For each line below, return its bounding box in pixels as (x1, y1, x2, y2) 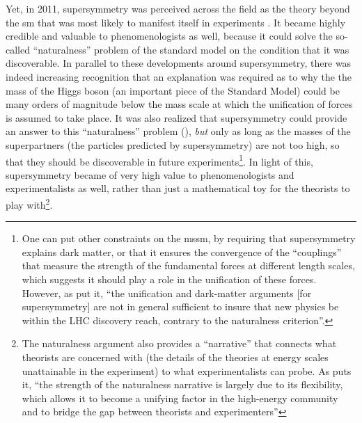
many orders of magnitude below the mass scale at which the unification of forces (6, 97, 353, 111)
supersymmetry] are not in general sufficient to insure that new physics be (22, 299, 339, 314)
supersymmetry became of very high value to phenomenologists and (6, 167, 294, 182)
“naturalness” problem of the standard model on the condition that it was (33, 42, 349, 56)
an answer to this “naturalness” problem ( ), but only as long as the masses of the (6, 124, 351, 138)
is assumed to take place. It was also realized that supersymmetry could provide (6, 110, 347, 125)
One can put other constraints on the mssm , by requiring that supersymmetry (22, 231, 356, 246)
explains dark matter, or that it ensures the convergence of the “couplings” (22, 244, 342, 259)
